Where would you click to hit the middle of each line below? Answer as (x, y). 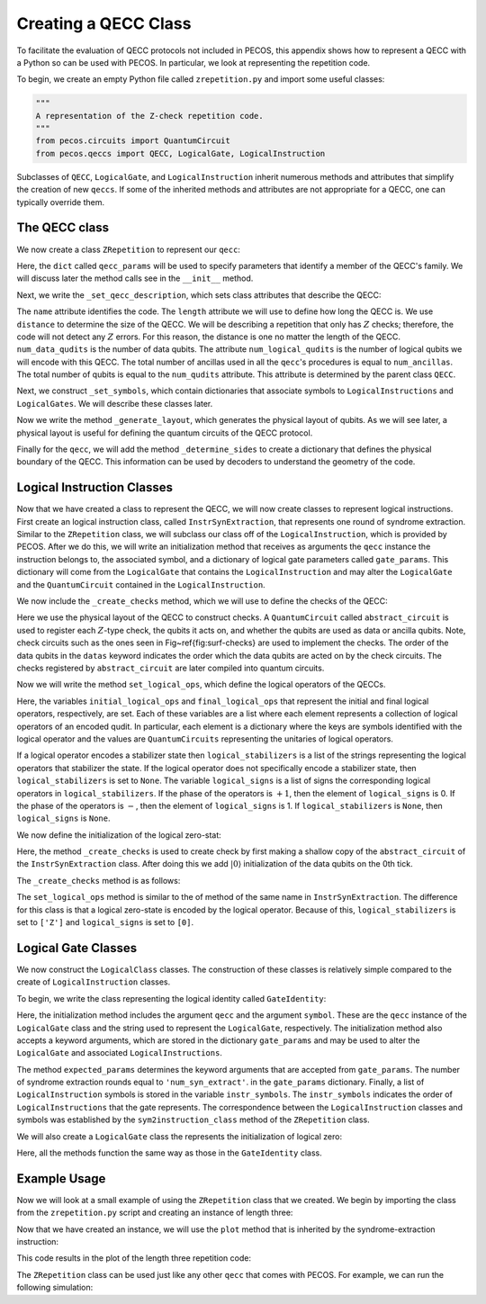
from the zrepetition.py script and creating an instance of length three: (155, 1213)
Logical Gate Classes (77, 948)
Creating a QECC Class (104, 23)
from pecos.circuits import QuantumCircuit (133, 141)
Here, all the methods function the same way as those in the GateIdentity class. (170, 1153)
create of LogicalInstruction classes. (94, 982)
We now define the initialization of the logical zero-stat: (119, 835)
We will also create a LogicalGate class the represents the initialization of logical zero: (179, 1136)
